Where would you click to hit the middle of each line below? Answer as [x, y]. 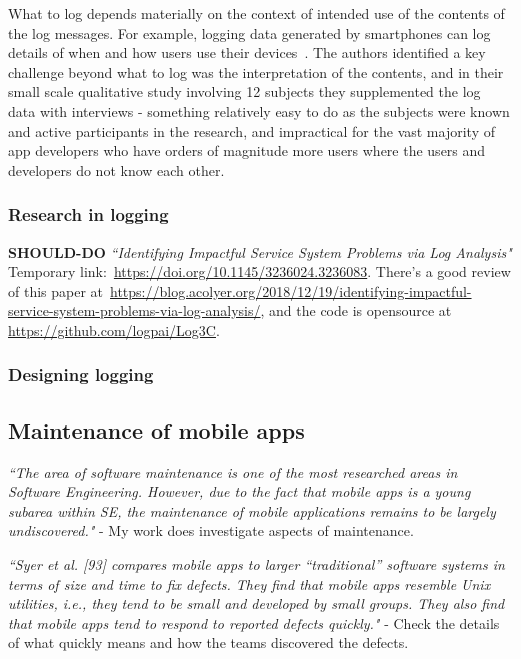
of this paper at [56, 290]
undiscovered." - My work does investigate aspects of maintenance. [211, 530]
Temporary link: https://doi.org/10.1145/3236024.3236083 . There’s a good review [259, 271]
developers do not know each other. [116, 169]
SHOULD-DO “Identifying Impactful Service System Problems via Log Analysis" [260, 251]
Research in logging [88, 214]
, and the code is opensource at [356, 310]
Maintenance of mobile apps [156, 429]
